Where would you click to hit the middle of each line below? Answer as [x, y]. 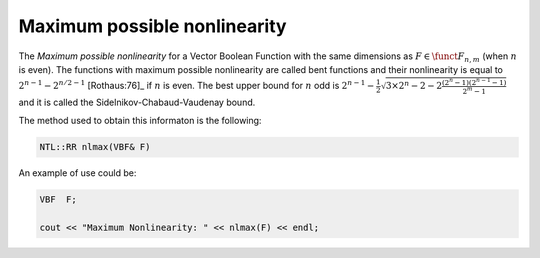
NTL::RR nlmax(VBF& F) [95, 147]
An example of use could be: [77, 173]
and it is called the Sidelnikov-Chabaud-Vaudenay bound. [137, 102]
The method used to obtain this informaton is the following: [140, 121]
